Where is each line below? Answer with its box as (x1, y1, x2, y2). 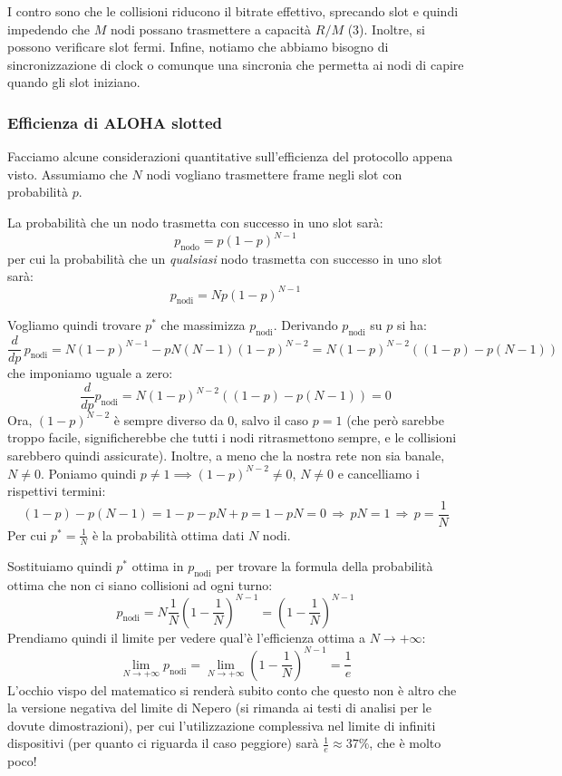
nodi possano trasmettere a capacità (110, 19, 312, 38)
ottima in (131, 556, 184, 575)
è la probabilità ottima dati (92, 525, 245, 544)
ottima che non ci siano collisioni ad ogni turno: (7, 575, 273, 594)
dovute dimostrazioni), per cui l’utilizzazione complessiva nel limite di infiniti (7, 715, 436, 734)
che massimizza (160, 315, 246, 335)
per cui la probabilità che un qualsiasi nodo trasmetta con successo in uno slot (7, 248, 442, 267)
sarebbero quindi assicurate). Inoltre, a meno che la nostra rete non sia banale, (7, 446, 445, 465)
